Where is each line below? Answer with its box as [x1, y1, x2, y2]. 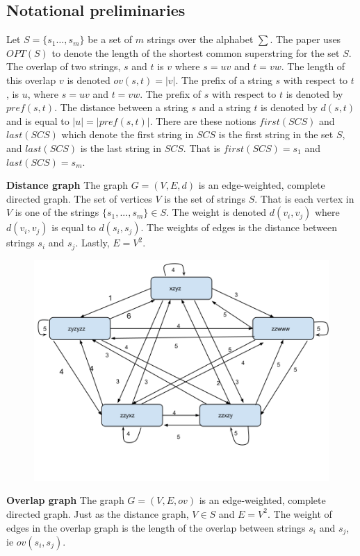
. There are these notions [149, 113, 256, 128]
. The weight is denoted [166, 205, 266, 219]
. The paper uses [270, 32, 341, 47]
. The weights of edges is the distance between [140, 220, 338, 235]
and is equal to [6, 113, 69, 128]
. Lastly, [75, 235, 110, 250]
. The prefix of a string [175, 72, 272, 87]
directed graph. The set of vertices [6, 191, 152, 205]
